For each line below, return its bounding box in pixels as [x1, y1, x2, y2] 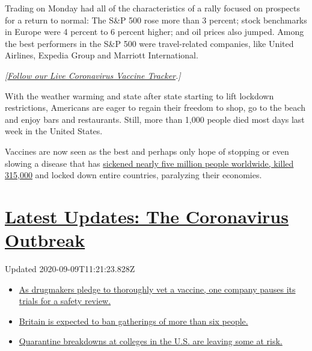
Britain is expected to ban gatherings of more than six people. [19, 314, 248, 327]
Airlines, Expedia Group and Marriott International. [5, 49, 198, 61]
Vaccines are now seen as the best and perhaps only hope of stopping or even [5, 144, 289, 157]
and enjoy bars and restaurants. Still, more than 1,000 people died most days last [5, 113, 305, 125]
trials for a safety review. [19, 294, 111, 307]
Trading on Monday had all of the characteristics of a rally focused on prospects [5, 2, 300, 14]
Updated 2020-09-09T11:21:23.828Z [5, 262, 135, 275]
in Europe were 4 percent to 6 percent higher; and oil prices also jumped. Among [5, 25, 304, 38]
